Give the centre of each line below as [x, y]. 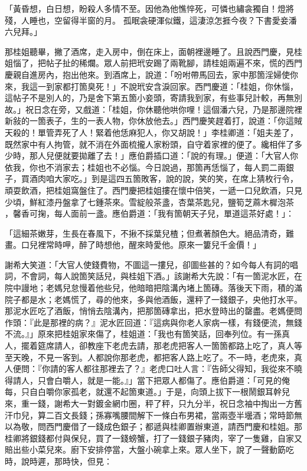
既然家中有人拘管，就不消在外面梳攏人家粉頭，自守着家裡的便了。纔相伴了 [149, 144]
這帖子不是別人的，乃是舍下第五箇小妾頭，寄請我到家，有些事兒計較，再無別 [153, 98]
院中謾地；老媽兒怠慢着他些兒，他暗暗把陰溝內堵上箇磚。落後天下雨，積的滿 [153, 288]
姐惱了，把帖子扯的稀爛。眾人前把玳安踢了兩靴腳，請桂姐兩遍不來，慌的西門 [153, 63]
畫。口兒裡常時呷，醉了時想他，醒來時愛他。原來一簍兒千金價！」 [133, 245]
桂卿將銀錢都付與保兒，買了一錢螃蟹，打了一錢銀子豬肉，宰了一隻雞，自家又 [153, 438]
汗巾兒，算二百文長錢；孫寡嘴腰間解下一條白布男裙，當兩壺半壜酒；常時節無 [153, 415]
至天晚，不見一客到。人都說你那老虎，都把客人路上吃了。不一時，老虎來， [149, 357]
